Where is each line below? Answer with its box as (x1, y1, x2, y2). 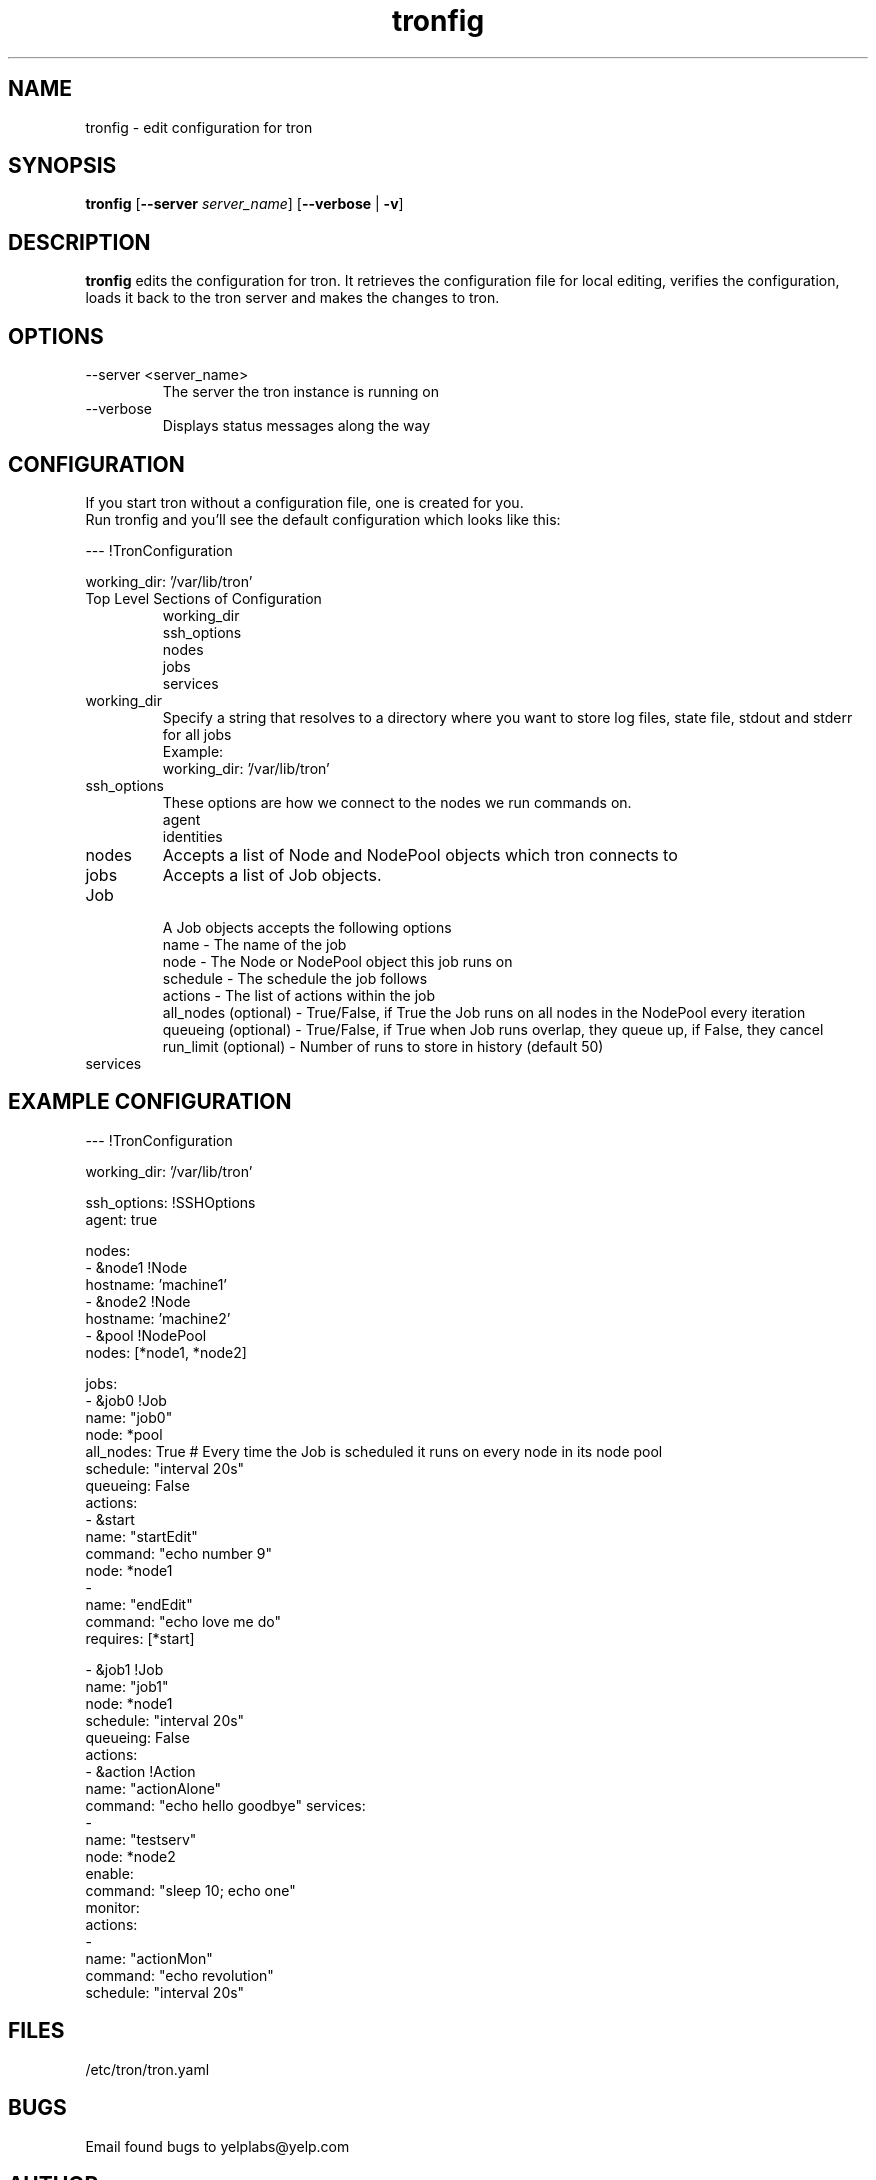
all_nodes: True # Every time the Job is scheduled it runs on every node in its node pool (85, 1442, 663, 1460)
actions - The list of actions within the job (162, 986, 436, 1004)
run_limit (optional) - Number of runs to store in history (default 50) (162, 1037, 604, 1055)
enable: (85, 1864, 134, 1882)
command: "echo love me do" (85, 1612, 281, 1630)
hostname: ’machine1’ (85, 1275, 228, 1293)
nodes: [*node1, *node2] (85, 1343, 247, 1361)
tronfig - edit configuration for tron (85, 118, 313, 136)
